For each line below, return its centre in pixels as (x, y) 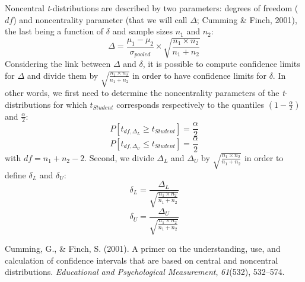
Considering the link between (58, 64)
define (15, 174)
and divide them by (63, 75)
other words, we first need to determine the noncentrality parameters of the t (145, 92)
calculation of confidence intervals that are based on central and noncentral (142, 260)
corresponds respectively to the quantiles (190, 104)
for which (70, 104)
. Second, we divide (119, 157)
